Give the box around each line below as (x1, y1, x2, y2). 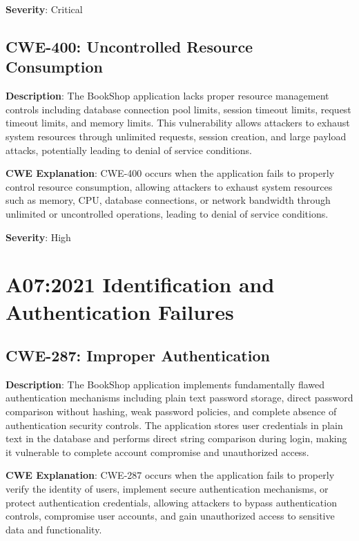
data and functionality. (6, 522, 102, 536)
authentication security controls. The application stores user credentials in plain (6, 417, 343, 432)
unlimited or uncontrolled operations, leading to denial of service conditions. (6, 206, 329, 220)
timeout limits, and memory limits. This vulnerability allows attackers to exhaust (6, 115, 350, 130)
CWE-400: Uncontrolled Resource (6, 35, 253, 57)
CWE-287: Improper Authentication (6, 345, 270, 366)
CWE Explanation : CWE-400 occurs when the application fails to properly (6, 166, 335, 180)
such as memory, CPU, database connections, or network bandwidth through (6, 193, 331, 207)
